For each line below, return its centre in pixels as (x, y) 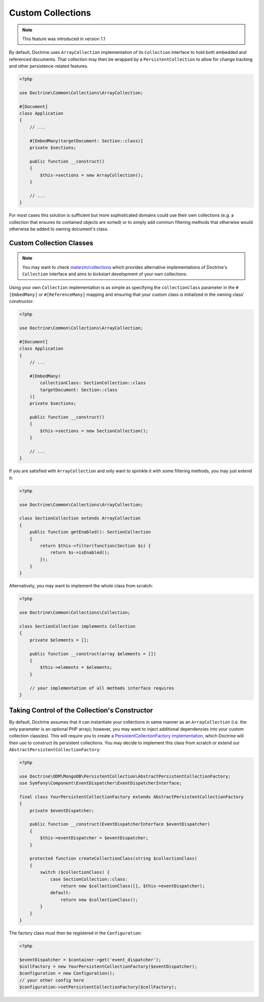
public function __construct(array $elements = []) (93, 654)
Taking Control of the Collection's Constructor (81, 710)
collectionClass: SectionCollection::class (93, 383)
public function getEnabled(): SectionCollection (90, 532)
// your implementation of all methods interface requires (102, 688)
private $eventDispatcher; (62, 810)
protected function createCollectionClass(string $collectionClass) (113, 858)
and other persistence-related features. (49, 66)
